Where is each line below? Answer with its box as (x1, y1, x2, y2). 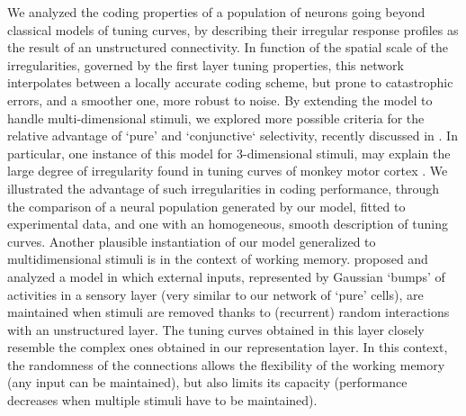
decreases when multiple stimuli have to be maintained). (7, 391, 318, 410)
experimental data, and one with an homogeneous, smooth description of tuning (7, 214, 448, 233)
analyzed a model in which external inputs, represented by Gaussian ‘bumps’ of (7, 267, 445, 285)
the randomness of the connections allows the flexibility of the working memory (7, 355, 445, 374)
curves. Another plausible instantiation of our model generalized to (7, 231, 376, 250)
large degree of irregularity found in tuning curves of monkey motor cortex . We (7, 161, 448, 180)
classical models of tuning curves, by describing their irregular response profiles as (7, 20, 459, 39)
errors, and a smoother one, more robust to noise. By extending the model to (7, 90, 433, 109)
